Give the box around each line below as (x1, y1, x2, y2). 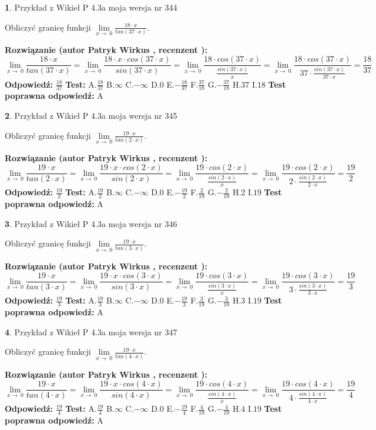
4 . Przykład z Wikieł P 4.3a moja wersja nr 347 (5, 325, 177, 338)
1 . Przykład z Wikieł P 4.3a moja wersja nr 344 (5, 1, 177, 13)
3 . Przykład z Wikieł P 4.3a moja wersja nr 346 (5, 217, 177, 229)
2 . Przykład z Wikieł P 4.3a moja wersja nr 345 (5, 109, 177, 121)
